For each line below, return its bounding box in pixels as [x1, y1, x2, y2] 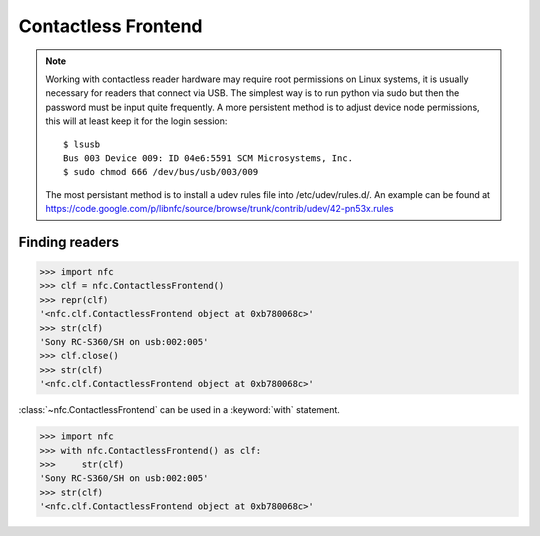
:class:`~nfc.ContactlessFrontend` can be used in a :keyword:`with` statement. [18, 404, 340, 416]
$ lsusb [63, 138, 101, 150]
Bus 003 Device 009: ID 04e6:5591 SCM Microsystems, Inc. [63, 152, 354, 164]
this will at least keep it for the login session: [45, 115, 228, 127]
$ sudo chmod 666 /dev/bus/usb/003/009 [63, 166, 259, 178]
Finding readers [18, 233, 120, 250]
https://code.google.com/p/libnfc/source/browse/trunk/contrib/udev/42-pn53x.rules [45, 203, 394, 215]
